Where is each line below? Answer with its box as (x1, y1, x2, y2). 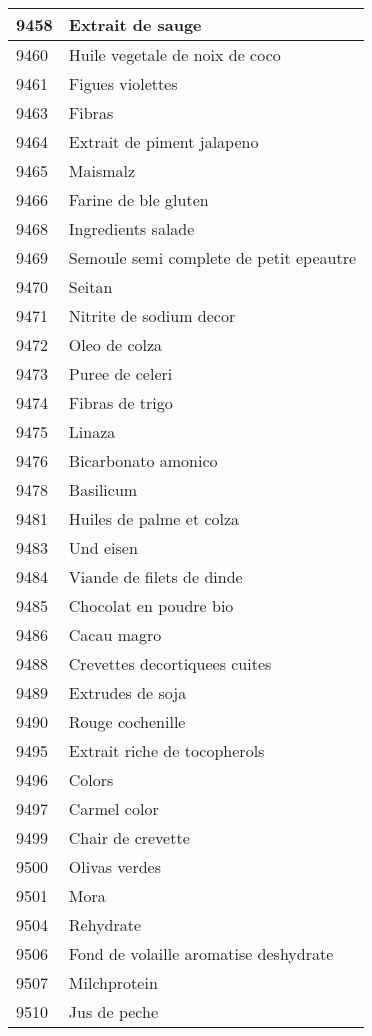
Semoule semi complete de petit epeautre (68, 246, 357, 269)
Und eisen (68, 536, 138, 559)
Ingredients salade (68, 217, 195, 240)
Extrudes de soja (68, 681, 187, 704)
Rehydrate (68, 913, 142, 936)
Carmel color (68, 797, 159, 820)
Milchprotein (68, 971, 158, 994)
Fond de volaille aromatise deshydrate (68, 942, 334, 965)
